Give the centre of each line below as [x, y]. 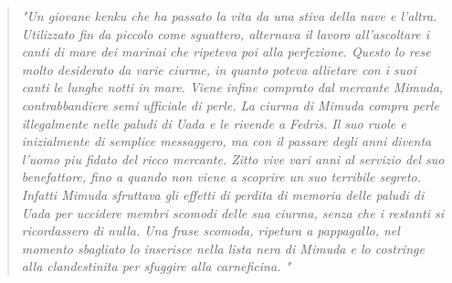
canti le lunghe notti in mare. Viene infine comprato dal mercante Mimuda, [232, 87]
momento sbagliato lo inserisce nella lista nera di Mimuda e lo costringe [223, 248]
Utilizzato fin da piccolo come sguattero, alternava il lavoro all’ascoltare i [226, 33]
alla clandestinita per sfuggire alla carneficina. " [156, 266]
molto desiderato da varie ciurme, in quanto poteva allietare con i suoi [219, 69]
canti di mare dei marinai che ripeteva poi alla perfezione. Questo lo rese [226, 52]
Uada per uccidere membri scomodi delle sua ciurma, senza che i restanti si [233, 212]
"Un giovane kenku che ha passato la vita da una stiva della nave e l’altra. [229, 16]
